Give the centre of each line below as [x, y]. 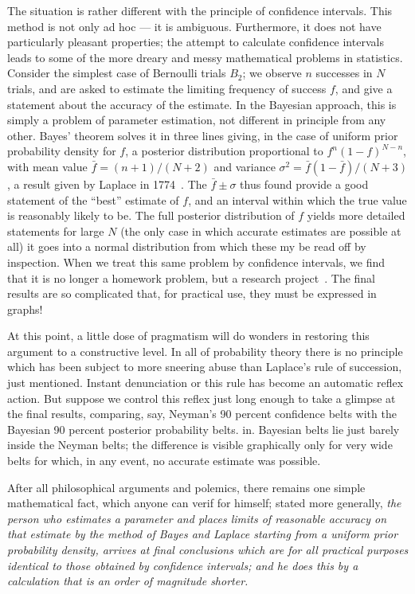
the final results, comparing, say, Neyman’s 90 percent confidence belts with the [202, 414]
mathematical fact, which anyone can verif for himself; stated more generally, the [204, 503]
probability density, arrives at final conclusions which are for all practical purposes [208, 549]
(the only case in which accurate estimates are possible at [261, 231]
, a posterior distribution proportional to [224, 151]
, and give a [364, 88]
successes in [344, 73]
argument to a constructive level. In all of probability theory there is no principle [205, 351]
